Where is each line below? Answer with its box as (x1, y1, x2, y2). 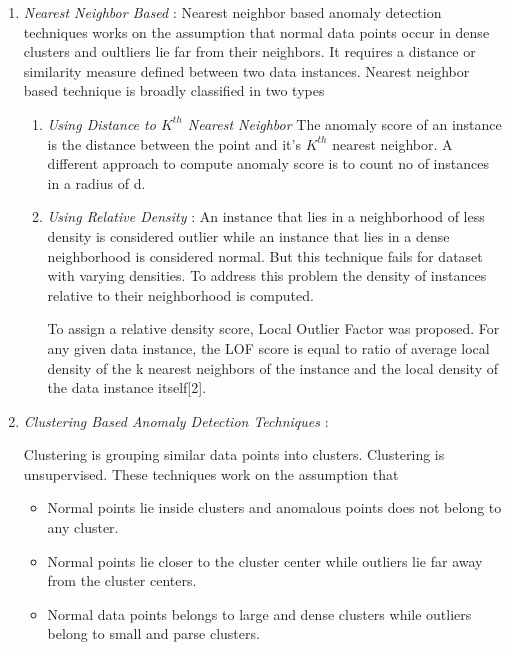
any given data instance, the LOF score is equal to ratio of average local (47, 337, 490, 358)
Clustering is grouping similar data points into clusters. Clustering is (23, 444, 445, 465)
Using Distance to (47, 113, 156, 134)
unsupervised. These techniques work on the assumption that (23, 463, 399, 484)
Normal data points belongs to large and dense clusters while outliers (47, 603, 472, 624)
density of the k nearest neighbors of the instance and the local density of (47, 357, 498, 378)
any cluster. (47, 517, 119, 538)
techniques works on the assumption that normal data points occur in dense (23, 21, 490, 42)
